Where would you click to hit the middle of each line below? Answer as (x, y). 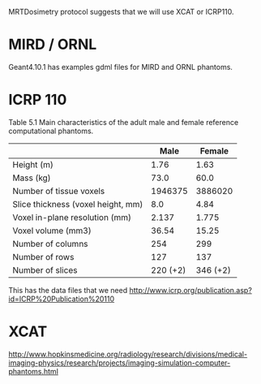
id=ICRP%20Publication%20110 (62, 299)
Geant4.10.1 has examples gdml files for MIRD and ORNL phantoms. (121, 67)
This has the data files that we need (68, 290)
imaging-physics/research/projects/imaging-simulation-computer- (120, 362)
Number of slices (45, 270)
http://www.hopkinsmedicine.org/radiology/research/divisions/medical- (128, 354)
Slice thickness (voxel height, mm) (78, 204)
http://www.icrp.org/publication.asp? (191, 290)
